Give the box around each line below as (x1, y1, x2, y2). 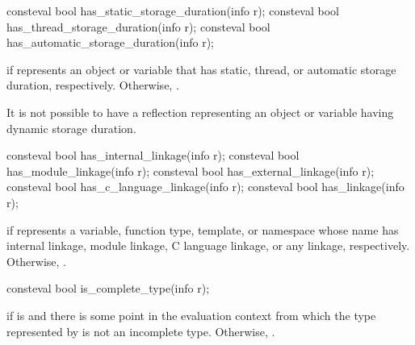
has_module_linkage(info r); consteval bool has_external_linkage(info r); (6, 162, 375, 179)
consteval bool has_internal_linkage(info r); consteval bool (6, 147, 300, 164)
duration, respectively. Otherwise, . (6, 77, 179, 94)
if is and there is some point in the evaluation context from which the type (6, 306, 376, 323)
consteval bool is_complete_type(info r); (6, 280, 210, 297)
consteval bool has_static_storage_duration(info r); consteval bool (6, 2, 339, 19)
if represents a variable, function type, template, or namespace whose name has (6, 221, 399, 238)
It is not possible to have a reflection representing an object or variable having (6, 103, 394, 120)
